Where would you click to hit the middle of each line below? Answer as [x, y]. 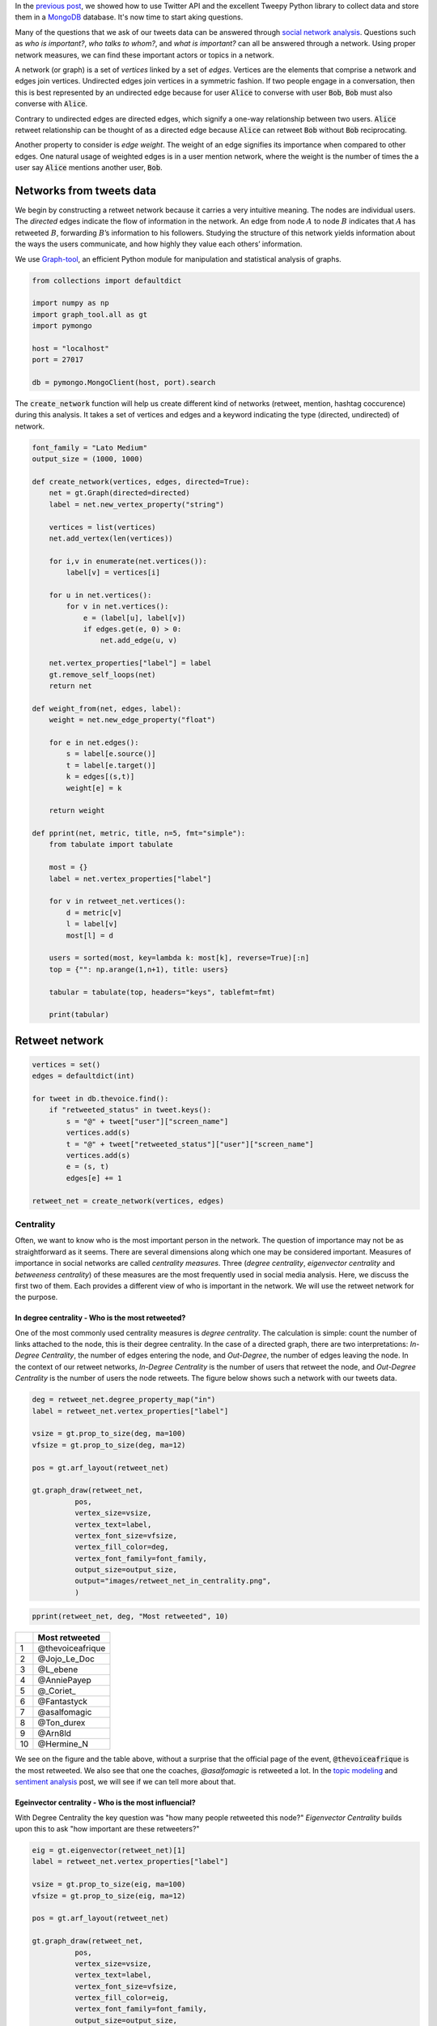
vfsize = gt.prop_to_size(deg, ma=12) [109, 1445]
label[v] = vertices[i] [113, 573]
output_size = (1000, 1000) [87, 459]
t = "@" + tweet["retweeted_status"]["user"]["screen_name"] [190, 1144]
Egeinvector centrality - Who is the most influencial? [105, 1802]
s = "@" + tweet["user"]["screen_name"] [147, 1121]
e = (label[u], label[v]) [134, 618]
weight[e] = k [94, 788]
